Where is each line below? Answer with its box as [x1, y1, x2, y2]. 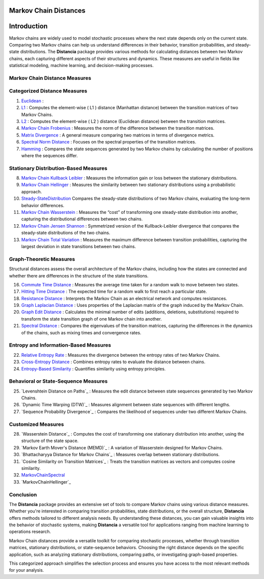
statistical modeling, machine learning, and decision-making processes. [9, 63, 154, 69]
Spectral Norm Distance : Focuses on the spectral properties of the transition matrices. [21, 139, 197, 145]
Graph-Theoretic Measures [9, 255, 75, 262]
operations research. [9, 529, 51, 534]
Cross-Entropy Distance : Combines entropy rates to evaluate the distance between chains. [21, 359, 205, 365]
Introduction [9, 22, 48, 30]
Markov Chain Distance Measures [9, 74, 91, 81]
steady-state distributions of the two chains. [21, 230, 110, 236]
